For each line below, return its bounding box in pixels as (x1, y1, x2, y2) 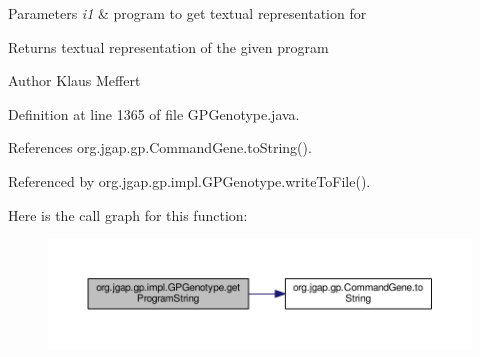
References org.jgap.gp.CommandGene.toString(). (8, 137, 312, 158)
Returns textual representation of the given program (8, 36, 329, 57)
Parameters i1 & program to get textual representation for (8, 3, 367, 23)
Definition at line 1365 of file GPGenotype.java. (8, 103, 300, 124)
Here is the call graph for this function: (8, 204, 248, 225)
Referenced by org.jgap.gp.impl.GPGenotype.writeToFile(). (8, 170, 371, 191)
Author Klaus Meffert (8, 70, 141, 91)
